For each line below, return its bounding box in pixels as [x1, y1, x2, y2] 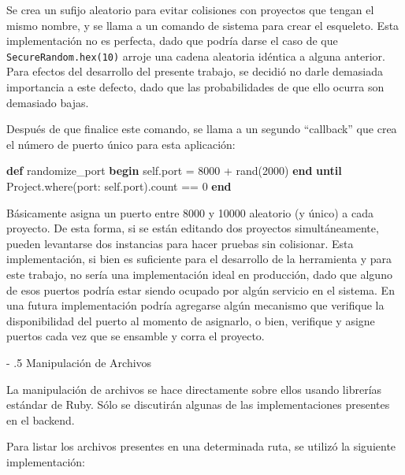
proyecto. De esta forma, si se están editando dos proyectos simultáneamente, [6, 220, 379, 236]
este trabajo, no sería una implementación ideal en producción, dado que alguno [6, 265, 392, 282]
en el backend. [6, 411, 75, 428]
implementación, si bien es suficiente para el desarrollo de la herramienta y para [6, 250, 392, 267]
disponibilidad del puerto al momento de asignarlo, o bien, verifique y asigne [6, 312, 375, 328]
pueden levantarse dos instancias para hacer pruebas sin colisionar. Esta [6, 235, 354, 251]
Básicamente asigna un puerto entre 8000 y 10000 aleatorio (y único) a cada [6, 204, 373, 221]
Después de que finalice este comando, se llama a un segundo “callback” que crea [6, 121, 397, 137]
